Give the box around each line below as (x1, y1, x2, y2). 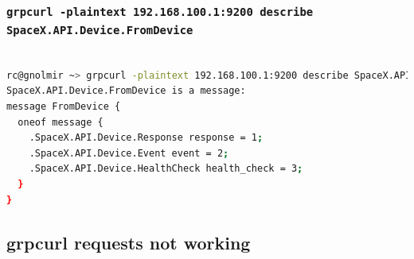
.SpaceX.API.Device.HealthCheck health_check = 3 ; (29, 163, 303, 175)
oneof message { (18, 116, 103, 128)
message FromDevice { (6, 101, 121, 113)
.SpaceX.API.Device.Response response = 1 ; (29, 132, 264, 144)
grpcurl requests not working (6, 230, 251, 254)
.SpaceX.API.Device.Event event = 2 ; (29, 147, 229, 159)
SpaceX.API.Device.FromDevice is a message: (6, 85, 246, 97)
